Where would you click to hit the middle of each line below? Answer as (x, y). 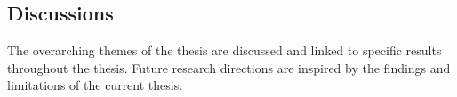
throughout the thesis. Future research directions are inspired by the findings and (229, 67)
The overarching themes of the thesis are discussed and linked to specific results (224, 50)
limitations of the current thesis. (95, 85)
